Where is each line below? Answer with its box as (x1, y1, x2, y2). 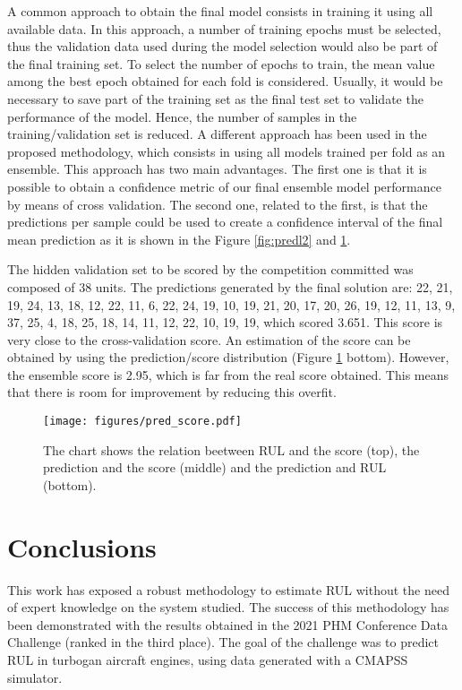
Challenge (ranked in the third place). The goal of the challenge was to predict (7, 633, 440, 651)
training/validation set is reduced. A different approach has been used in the (7, 125, 427, 143)
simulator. (7, 668, 63, 686)
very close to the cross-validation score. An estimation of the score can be (7, 330, 411, 349)
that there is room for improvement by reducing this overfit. (7, 383, 337, 401)
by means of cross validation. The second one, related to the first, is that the (7, 194, 428, 213)
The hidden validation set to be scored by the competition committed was (7, 260, 414, 279)
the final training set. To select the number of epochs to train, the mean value (7, 54, 435, 73)
